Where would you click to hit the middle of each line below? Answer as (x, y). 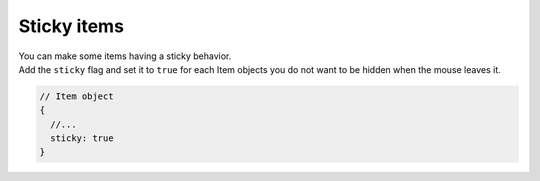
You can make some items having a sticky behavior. (125, 56)
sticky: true (82, 138)
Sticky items (71, 26)
